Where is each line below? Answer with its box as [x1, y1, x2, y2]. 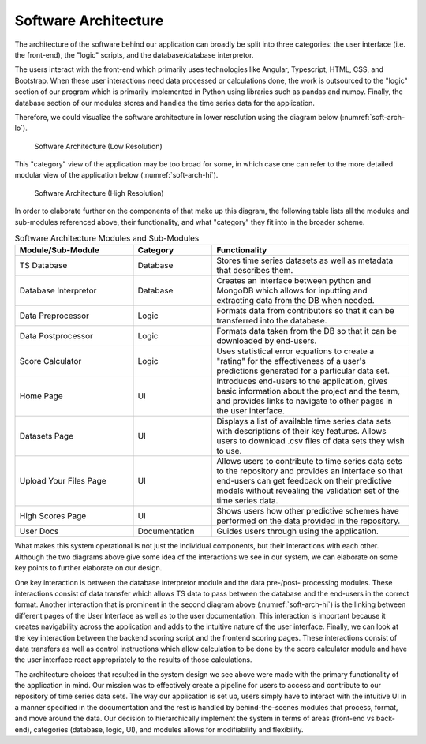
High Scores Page [19, 510, 87, 522]
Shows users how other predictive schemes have [216, 506, 400, 517]
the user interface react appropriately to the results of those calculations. [14, 655, 252, 664]
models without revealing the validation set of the [216, 485, 400, 496]
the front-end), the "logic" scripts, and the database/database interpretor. [14, 50, 254, 59]
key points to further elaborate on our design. [14, 563, 163, 573]
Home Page [19, 391, 63, 402]
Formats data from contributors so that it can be [216, 305, 394, 316]
